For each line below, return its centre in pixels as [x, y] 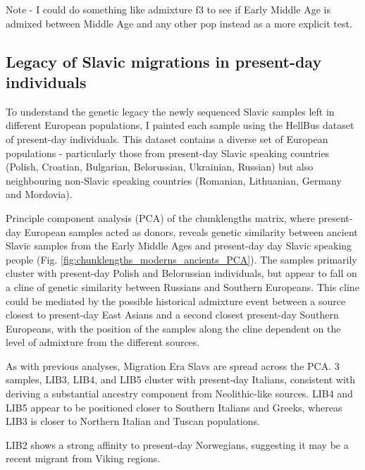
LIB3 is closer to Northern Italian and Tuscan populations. [133, 421]
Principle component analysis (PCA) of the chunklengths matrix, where [161, 217]
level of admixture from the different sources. [103, 342]
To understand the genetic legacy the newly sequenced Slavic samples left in [170, 111]
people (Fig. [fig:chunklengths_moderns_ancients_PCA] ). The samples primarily [181, 259]
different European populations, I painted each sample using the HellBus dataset [180, 125]
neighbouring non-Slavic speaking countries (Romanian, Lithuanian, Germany [174, 180]
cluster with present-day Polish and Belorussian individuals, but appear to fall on [181, 273]
